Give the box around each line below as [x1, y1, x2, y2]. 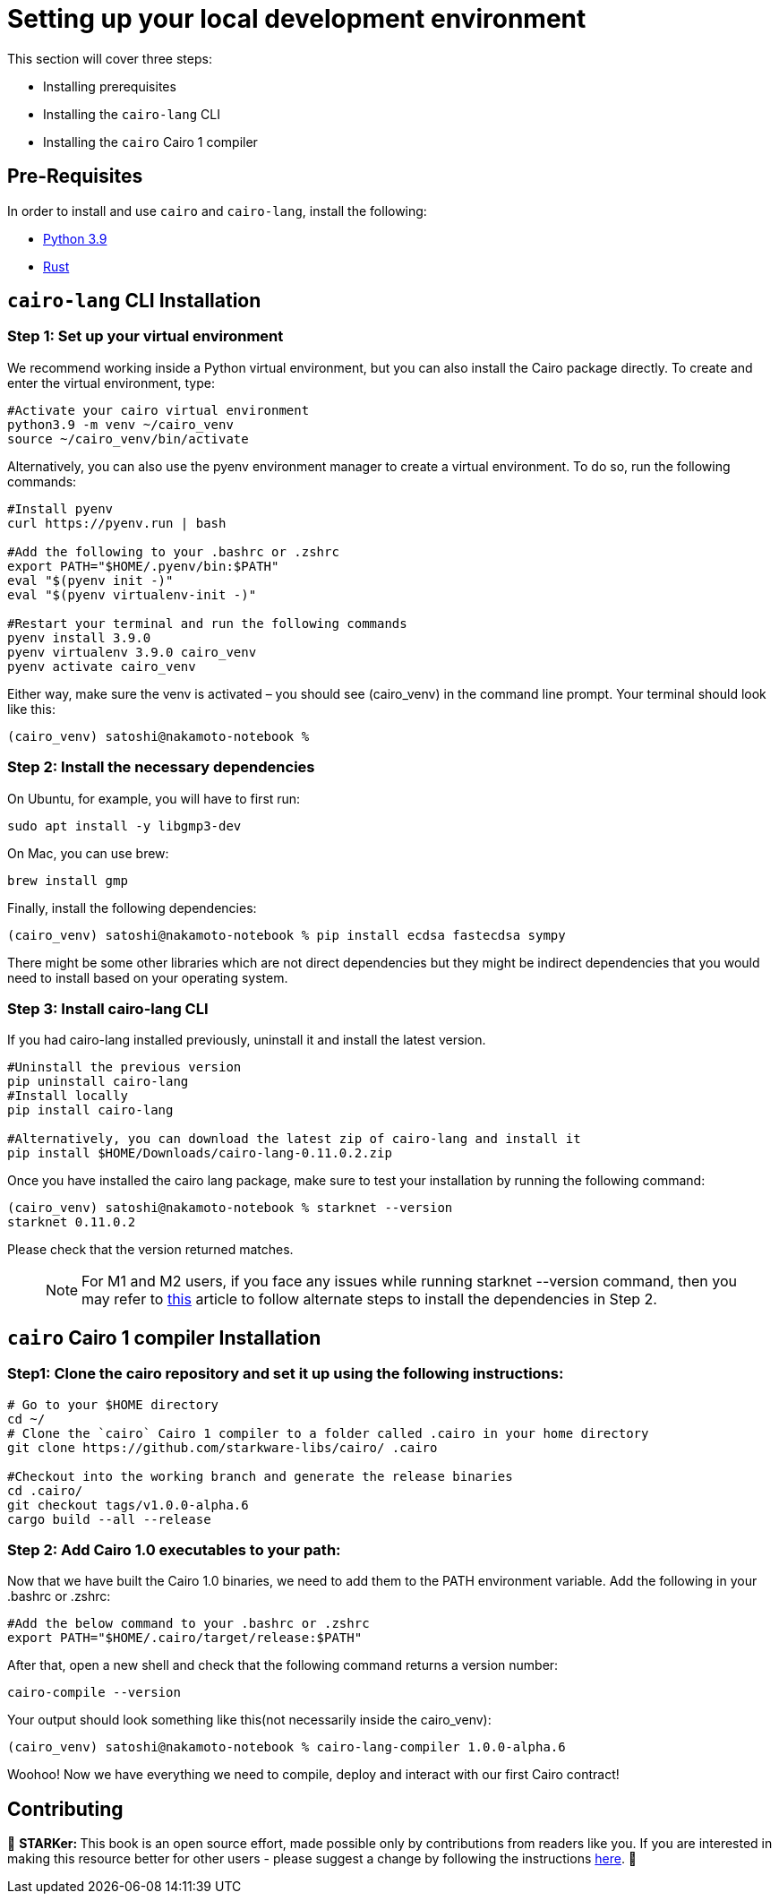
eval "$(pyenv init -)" [7, 572, 174, 588]
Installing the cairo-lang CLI [43, 106, 220, 122]
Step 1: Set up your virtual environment [7, 327, 284, 346]
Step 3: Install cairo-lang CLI [7, 999, 209, 1018]
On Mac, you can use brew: [7, 845, 169, 861]
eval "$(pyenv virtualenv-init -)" [7, 587, 257, 602]
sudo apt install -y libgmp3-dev [7, 818, 242, 833]
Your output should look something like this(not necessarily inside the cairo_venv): [7, 1712, 492, 1728]
